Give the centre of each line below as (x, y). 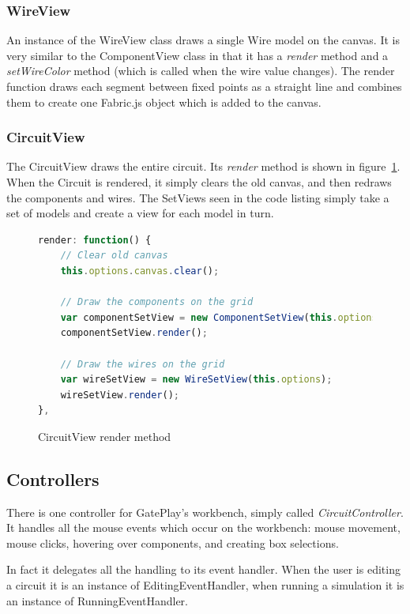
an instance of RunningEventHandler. (97, 600)
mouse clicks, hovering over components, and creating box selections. (173, 542)
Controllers (53, 478)
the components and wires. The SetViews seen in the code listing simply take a (198, 197)
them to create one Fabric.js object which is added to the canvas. (164, 102)
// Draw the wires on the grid (143, 364)
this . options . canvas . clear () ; (140, 271)
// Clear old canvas (114, 256)
